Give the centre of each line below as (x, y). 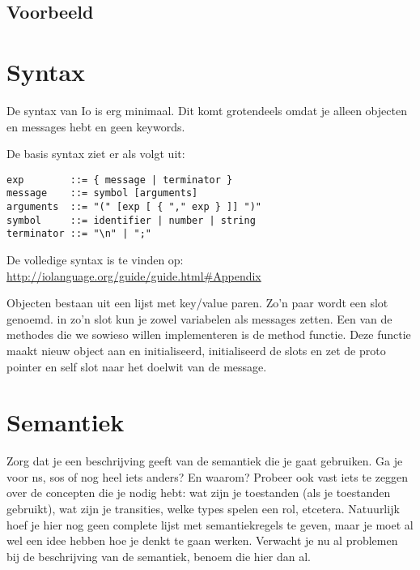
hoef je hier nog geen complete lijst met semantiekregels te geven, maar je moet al (210, 524)
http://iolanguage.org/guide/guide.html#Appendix (134, 275)
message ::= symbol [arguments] (102, 193)
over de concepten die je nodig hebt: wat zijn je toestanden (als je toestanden (199, 493)
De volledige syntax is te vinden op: (95, 259)
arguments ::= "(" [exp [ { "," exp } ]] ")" (134, 207)
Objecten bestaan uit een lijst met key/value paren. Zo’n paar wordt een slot (197, 303)
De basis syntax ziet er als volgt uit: (96, 154)
